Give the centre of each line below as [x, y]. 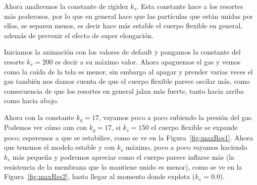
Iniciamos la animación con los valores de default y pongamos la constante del [122, 52]
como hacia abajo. [31, 100]
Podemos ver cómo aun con [46, 127]
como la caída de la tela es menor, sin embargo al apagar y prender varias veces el [128, 71]
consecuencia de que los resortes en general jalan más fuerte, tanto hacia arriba [124, 91]
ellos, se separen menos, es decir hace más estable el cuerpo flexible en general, [123, 26]
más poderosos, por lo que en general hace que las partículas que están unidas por [128, 16]
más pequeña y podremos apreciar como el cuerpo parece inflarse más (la [124, 157]
